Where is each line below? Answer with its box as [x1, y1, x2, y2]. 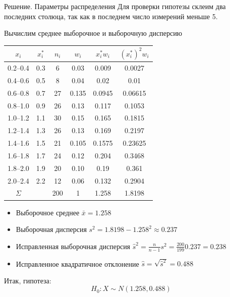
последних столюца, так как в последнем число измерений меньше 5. [4, 11, 218, 21]
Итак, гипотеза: [4, 275, 51, 285]
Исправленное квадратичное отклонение [16, 258, 139, 269]
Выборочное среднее [16, 207, 80, 217]
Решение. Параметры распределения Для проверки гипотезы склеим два [4, 1, 226, 11]
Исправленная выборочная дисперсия [16, 241, 131, 251]
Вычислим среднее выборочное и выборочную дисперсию [4, 28, 183, 38]
